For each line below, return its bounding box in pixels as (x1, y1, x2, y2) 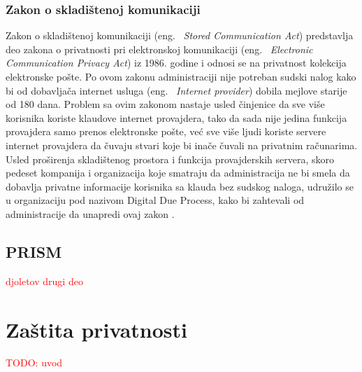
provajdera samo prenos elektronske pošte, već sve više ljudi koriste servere (6, 124, 326, 139)
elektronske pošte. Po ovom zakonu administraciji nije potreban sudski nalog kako (6, 69, 356, 83)
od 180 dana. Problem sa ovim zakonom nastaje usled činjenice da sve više (6, 97, 325, 111)
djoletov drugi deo (6, 273, 83, 288)
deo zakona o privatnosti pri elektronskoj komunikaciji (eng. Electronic (6, 41, 313, 56)
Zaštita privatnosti (6, 315, 188, 343)
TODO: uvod (6, 355, 63, 370)
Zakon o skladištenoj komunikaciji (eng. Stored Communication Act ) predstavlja (6, 28, 354, 43)
